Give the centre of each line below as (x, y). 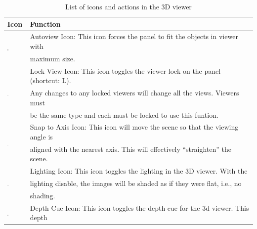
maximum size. (52, 58)
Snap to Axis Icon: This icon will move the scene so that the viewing (134, 127)
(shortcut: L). (50, 80)
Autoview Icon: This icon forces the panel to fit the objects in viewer (134, 36)
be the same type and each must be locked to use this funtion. (124, 114)
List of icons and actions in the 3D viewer (128, 6)
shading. (43, 195)
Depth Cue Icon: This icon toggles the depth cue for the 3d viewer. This (139, 207)
